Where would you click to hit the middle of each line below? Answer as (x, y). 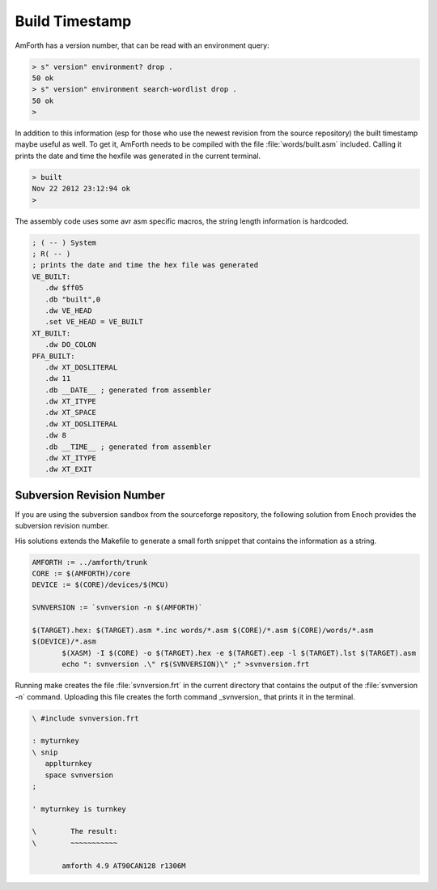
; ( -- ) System (64, 242)
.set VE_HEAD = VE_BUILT (94, 322)
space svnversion (79, 775)
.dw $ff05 (64, 288)
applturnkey (68, 764)
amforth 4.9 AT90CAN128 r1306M (124, 866)
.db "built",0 (73, 299)
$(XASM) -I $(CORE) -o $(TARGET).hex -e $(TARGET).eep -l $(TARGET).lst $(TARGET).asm (239, 653)
